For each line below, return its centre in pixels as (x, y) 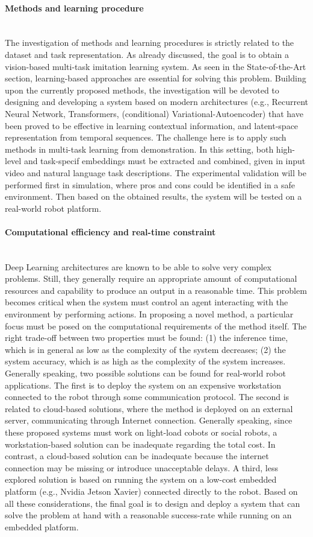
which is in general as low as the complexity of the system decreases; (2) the (145, 349)
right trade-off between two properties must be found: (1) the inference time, (147, 338)
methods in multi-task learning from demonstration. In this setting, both (139, 149)
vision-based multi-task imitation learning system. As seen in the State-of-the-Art (156, 66)
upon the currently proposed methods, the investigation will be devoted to (142, 90)
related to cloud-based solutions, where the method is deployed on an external (149, 408)
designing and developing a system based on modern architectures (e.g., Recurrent (156, 102)
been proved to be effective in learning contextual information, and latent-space (152, 125)
